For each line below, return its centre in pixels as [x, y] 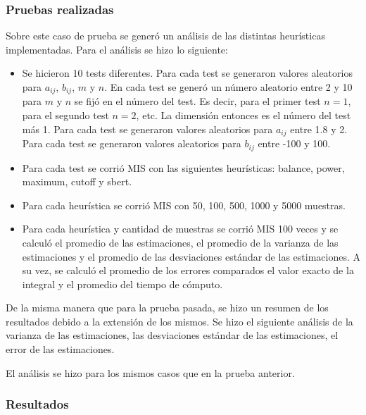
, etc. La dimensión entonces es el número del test [244, 115]
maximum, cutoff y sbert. [77, 181]
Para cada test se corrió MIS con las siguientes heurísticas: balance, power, [183, 167]
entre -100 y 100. [294, 143]
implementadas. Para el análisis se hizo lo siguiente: [117, 49]
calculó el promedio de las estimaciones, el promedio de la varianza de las [180, 242]
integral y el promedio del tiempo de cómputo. [122, 284]
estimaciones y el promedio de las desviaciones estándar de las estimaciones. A [191, 256]
